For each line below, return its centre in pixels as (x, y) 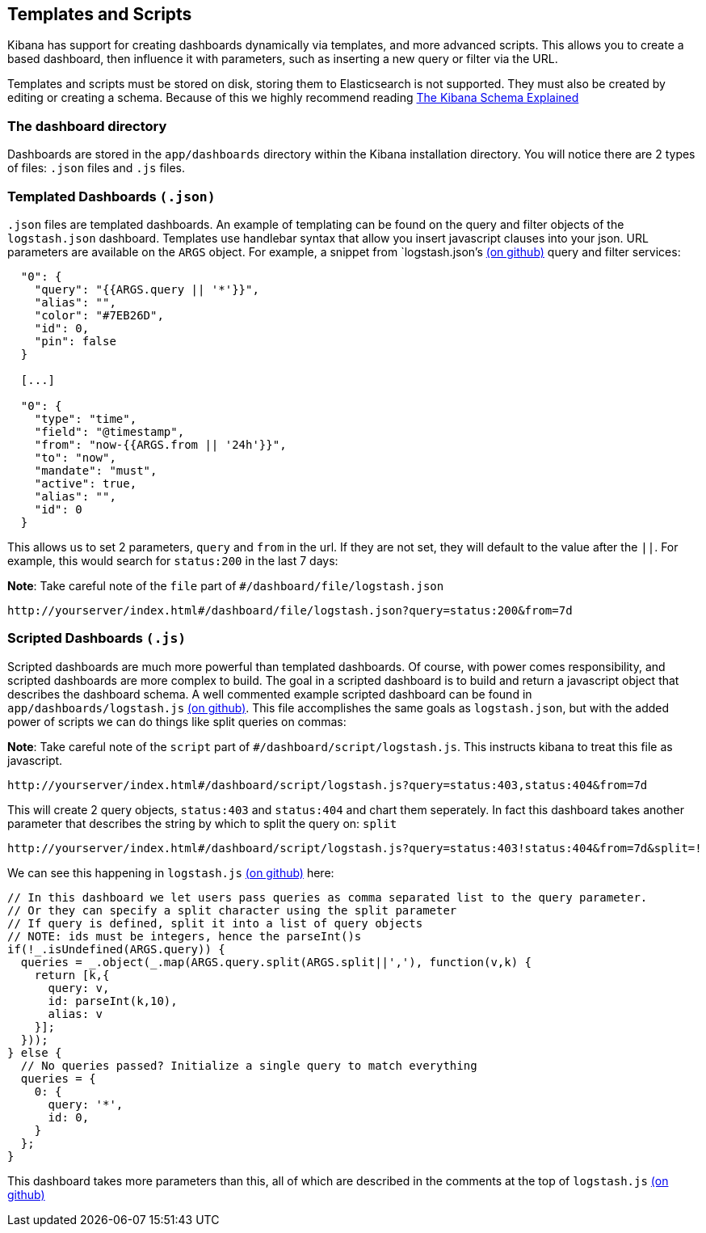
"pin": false (75, 341)
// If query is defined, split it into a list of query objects (215, 923)
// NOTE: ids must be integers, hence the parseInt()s (185, 936)
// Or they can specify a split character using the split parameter (232, 910)
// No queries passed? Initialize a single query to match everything (249, 1065)
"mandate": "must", (96, 470)
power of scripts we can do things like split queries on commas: (177, 721)
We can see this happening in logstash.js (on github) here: (171, 872)
